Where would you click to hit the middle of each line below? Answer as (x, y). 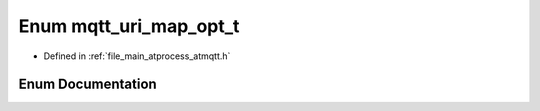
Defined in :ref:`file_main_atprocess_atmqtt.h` (137, 56)
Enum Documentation (87, 84)
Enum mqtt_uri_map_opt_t (129, 26)
